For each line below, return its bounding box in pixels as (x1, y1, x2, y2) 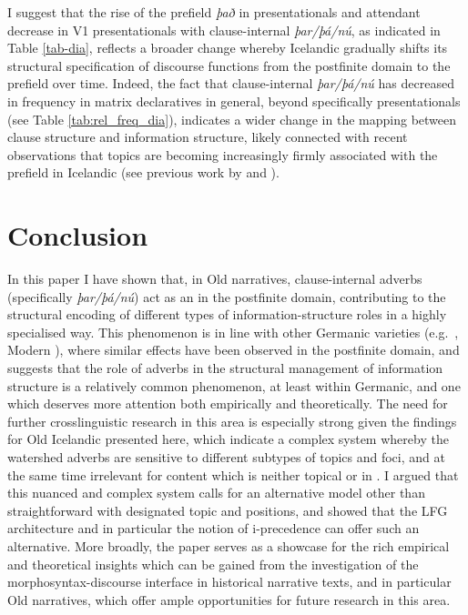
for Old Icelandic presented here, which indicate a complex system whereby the (7, 429, 449, 449)
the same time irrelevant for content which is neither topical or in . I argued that (7, 465, 459, 484)
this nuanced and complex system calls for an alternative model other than (7, 483, 425, 502)
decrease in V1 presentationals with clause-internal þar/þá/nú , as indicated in (7, 20, 441, 39)
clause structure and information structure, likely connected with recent (7, 127, 408, 146)
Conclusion (7, 217, 148, 254)
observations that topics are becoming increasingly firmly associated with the (7, 145, 438, 164)
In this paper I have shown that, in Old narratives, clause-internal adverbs (7, 269, 422, 288)
